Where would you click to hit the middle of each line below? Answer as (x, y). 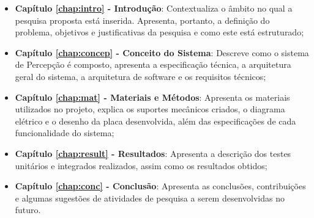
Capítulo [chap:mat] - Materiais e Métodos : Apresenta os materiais (152, 97)
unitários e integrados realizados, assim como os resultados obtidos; (141, 165)
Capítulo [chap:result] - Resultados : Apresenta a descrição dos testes (153, 153)
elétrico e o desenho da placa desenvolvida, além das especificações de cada (155, 121)
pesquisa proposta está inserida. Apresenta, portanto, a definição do (142, 20)
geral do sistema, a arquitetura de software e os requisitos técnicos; (140, 76)
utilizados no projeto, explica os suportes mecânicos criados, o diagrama (150, 109)
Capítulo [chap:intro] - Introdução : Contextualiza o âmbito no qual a (154, 8)
